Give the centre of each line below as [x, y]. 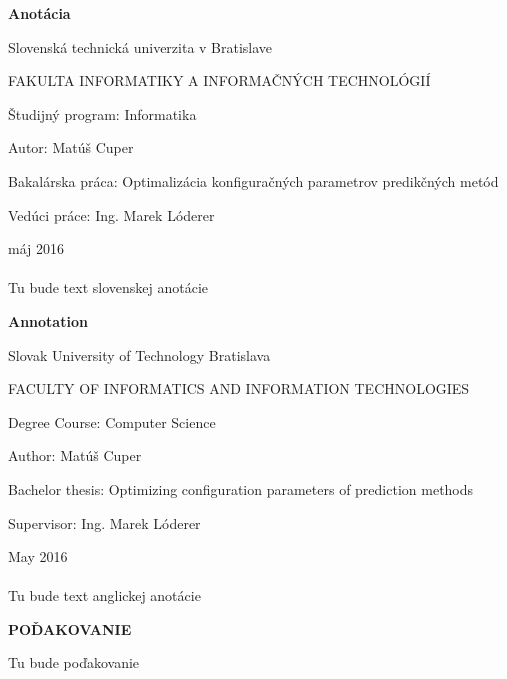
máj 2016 [36, 248]
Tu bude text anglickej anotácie [104, 595]
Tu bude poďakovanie [74, 662]
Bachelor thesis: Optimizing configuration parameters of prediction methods [241, 488]
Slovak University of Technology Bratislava [139, 354]
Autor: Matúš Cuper [71, 147]
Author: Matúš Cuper [75, 455]
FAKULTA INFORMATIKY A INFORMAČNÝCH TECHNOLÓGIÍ [219, 80]
